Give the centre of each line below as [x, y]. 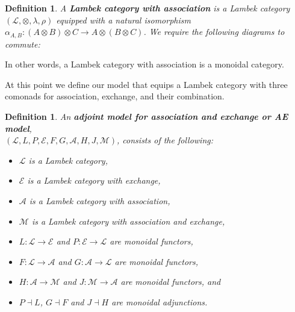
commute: [23, 44]
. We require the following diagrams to [214, 32]
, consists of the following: [165, 140]
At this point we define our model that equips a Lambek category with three [146, 84]
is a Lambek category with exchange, [94, 180]
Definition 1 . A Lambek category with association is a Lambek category [147, 8]
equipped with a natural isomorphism [123, 20]
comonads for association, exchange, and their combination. [115, 96]
